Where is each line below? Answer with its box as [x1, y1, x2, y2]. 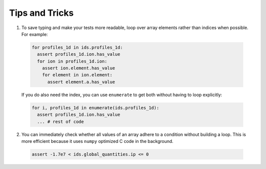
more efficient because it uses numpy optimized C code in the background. [21, 138, 173, 144]
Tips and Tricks [9, 7, 74, 18]
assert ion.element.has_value [42, 66, 115, 71]
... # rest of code [37, 119, 84, 124]
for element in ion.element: [42, 72, 113, 78]
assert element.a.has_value [47, 79, 115, 85]
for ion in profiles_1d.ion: [37, 58, 108, 64]
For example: [21, 31, 48, 37]
